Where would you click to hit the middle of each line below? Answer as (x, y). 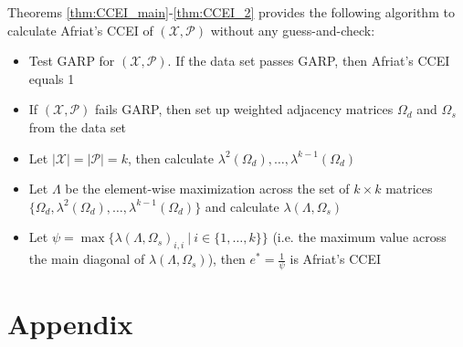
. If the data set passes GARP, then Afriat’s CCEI (309, 61)
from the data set (78, 126)
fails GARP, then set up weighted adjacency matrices (244, 109)
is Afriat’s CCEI (336, 259)
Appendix (70, 324)
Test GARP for (72, 61)
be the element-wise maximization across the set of (207, 189)
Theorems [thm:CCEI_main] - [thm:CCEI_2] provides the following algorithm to (231, 12)
